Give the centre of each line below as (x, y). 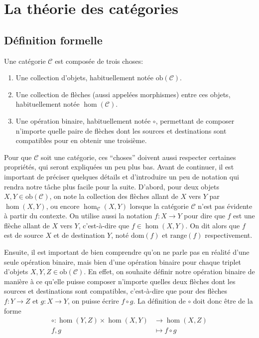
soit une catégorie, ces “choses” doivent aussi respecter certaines (138, 157)
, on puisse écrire (93, 301)
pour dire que (204, 216)
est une (244, 216)
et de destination (79, 235)
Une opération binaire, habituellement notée (83, 120)
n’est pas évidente (225, 206)
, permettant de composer (195, 120)
